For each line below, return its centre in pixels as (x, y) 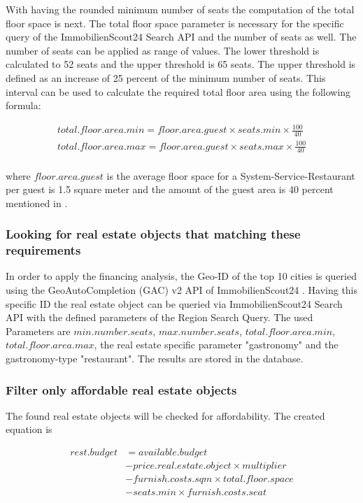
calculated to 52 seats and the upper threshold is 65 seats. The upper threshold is (181, 64)
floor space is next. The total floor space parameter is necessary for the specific (175, 23)
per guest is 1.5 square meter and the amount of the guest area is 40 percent (170, 189)
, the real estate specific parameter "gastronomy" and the (216, 345)
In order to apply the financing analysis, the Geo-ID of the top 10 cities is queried (181, 276)
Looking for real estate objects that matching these (153, 234)
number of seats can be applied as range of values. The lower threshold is (163, 50)
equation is (29, 429)
